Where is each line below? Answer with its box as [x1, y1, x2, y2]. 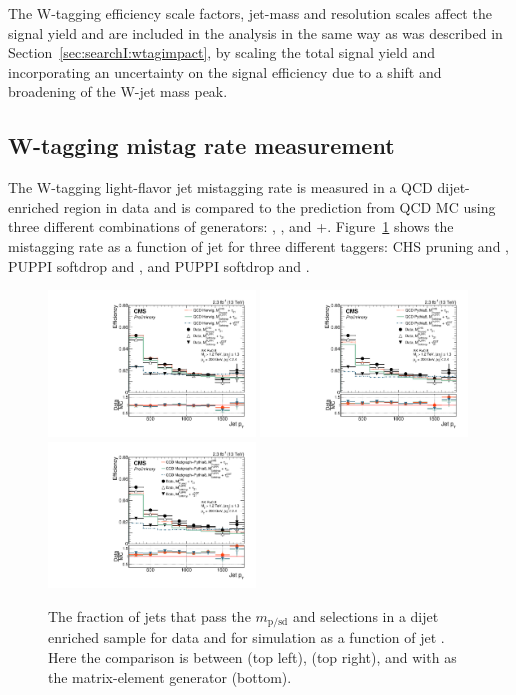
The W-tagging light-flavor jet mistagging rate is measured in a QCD [8, 177, 433, 198]
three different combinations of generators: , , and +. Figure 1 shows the [8, 216, 454, 237]
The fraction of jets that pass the [48, 605, 251, 626]
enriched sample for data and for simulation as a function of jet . [48, 627, 445, 648]
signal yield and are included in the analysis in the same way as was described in [8, 22, 503, 43]
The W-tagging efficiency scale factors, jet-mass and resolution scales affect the [8, 3, 492, 23]
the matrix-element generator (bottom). [48, 666, 292, 687]
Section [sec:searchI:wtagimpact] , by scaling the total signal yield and [8, 42, 435, 63]
